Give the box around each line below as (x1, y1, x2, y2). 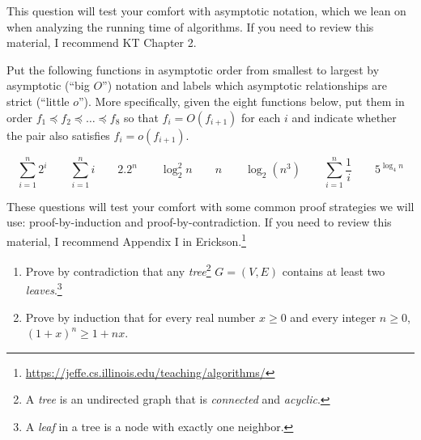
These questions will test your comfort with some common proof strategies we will (6, 197, 415, 214)
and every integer (290, 308, 376, 325)
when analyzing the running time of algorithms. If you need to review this (6, 18, 374, 35)
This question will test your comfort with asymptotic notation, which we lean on (6, 2, 406, 19)
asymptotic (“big (6, 77, 90, 94)
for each (241, 108, 281, 125)
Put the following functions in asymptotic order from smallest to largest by (6, 61, 380, 78)
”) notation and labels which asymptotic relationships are (102, 77, 388, 94)
